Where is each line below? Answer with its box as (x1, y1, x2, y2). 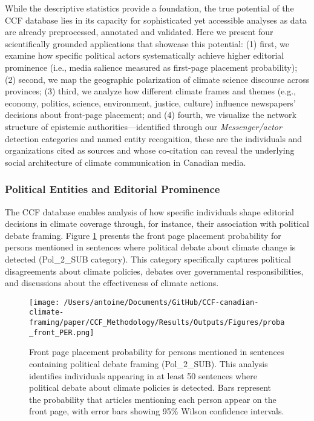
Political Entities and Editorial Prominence (5, 181, 220, 197)
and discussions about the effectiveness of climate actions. (5, 276, 219, 289)
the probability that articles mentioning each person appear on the (29, 393, 276, 405)
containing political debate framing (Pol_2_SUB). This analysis (29, 357, 268, 370)
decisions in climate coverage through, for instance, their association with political (5, 217, 309, 230)
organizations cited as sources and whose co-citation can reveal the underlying (5, 144, 295, 157)
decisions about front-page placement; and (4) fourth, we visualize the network (5, 108, 296, 121)
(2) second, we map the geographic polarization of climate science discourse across (5, 73, 310, 85)
